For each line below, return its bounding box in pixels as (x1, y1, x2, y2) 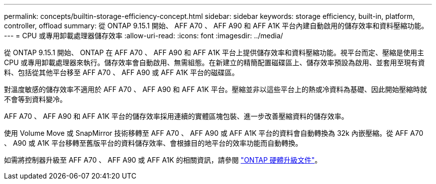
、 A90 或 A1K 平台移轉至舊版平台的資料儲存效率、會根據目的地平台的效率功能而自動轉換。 (4, 139, 303, 147)
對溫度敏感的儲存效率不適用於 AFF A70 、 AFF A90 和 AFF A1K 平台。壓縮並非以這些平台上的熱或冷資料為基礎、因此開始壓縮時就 (4, 85, 427, 93)
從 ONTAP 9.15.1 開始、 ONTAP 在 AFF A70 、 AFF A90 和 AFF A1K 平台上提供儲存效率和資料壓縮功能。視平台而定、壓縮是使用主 (4, 48, 425, 57)
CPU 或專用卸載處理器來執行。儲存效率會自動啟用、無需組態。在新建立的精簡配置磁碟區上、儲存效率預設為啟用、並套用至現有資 (4, 58, 425, 67)
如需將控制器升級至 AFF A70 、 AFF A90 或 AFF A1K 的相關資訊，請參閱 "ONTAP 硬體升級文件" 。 (4, 156, 322, 164)
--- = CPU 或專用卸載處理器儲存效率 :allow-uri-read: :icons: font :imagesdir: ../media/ (4, 31, 283, 40)
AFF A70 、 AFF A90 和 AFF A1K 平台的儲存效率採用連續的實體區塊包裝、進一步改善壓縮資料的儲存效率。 (4, 112, 348, 120)
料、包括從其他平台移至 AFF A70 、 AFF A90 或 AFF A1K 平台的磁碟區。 (4, 68, 239, 77)
